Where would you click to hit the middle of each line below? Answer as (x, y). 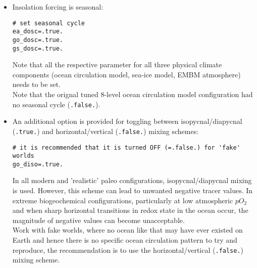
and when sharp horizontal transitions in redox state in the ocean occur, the (130, 210)
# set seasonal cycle (48, 23)
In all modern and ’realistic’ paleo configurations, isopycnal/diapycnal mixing (132, 180)
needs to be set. (37, 84)
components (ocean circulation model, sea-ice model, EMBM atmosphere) (126, 74)
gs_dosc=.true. (38, 48)
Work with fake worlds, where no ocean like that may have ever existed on (127, 230)
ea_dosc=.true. (38, 32)
